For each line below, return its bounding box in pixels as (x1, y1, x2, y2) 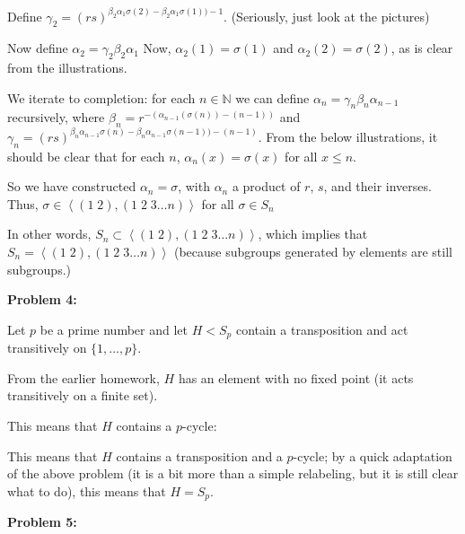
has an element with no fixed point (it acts (178, 368, 414, 387)
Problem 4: (7, 290, 77, 309)
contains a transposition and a (116, 446, 283, 465)
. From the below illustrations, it (258, 127, 438, 145)
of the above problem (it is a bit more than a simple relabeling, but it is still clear (7, 464, 459, 483)
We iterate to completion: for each (7, 88, 196, 107)
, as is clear (390, 39, 453, 57)
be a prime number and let (39, 320, 188, 338)
